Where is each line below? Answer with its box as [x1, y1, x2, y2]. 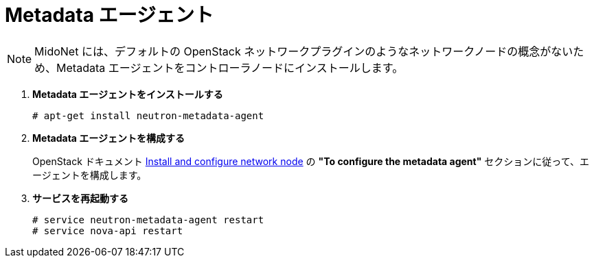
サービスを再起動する [32, 192, 128, 204]
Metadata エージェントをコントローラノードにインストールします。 [56, 60, 404, 75]
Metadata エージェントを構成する [32, 131, 185, 144]
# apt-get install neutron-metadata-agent [32, 110, 264, 121]
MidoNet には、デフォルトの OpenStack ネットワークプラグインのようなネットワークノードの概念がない [34, 44, 573, 58]
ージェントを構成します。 [32, 168, 147, 181]
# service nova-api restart [32, 225, 183, 236]
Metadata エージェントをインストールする [32, 88, 223, 100]
